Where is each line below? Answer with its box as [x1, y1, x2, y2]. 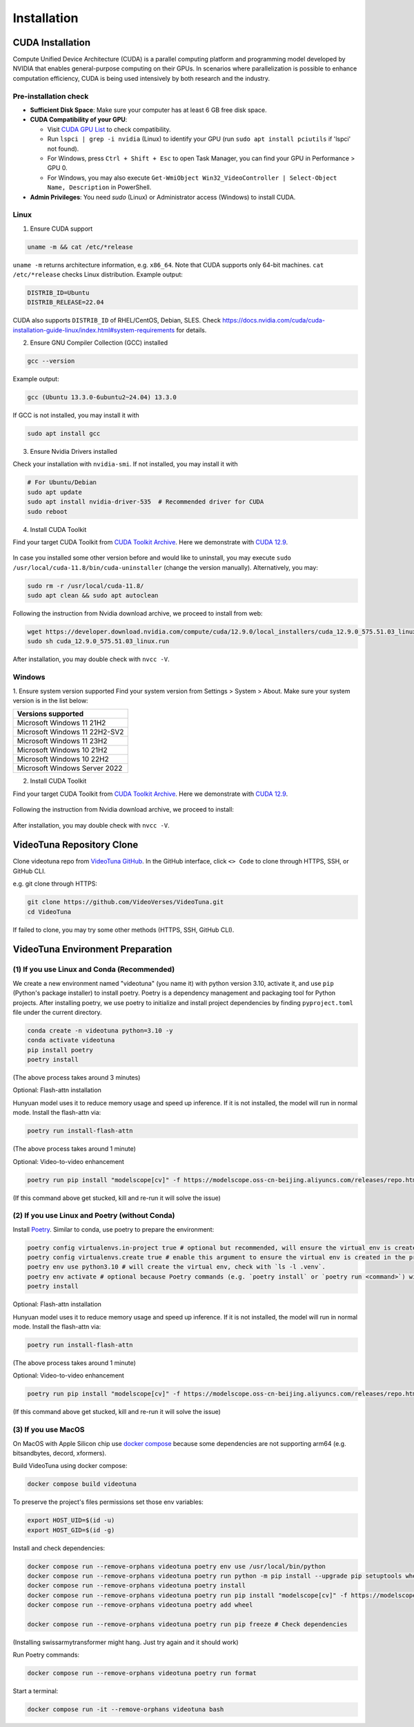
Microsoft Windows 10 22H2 [17, 754, 110, 764]
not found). [47, 144, 79, 153]
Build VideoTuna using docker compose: [12, 1462, 128, 1470]
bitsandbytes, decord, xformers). [12, 1449, 107, 1457]
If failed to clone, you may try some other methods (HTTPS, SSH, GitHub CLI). [12, 926, 235, 934]
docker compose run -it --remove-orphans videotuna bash [27, 1706, 224, 1713]
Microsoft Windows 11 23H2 [17, 736, 108, 746]
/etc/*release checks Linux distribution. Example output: [12, 270, 183, 278]
